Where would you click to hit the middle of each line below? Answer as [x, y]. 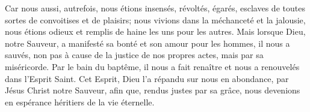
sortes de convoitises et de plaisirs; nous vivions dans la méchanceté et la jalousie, [155, 19]
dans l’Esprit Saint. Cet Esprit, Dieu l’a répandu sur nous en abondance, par [147, 78]
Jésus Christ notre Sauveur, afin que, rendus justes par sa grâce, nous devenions [153, 90]
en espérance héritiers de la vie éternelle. [80, 102]
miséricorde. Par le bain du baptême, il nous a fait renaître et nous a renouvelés [152, 66]
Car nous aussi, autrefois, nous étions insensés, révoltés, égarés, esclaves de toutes [155, 8]
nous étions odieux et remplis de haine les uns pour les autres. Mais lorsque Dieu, [155, 31]
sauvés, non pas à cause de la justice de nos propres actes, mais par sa [134, 55]
